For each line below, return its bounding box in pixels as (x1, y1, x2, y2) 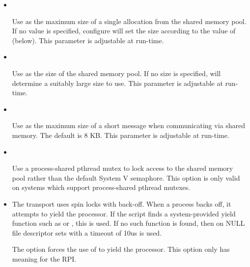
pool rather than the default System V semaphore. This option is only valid (12, 172, 240, 183)
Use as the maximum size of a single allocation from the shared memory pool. (12, 16, 247, 26)
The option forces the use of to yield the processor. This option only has (12, 244, 230, 254)
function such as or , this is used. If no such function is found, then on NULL (12, 218, 245, 228)
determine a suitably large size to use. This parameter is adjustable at (12, 78, 223, 88)
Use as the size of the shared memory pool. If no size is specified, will (12, 68, 221, 78)
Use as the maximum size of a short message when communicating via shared (12, 120, 245, 131)
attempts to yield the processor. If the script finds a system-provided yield (12, 208, 236, 218)
